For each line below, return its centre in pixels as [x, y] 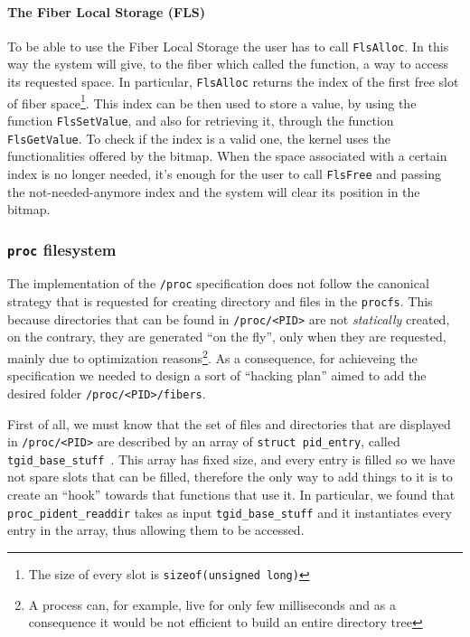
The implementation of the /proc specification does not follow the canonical [218, 283]
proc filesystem [62, 249]
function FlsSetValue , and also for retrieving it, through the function [201, 120]
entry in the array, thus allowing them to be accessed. [156, 530]
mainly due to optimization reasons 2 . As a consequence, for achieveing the [212, 356]
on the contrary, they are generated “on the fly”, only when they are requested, [227, 337]
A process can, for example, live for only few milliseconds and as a [212, 604]
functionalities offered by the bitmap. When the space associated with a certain [227, 156]
